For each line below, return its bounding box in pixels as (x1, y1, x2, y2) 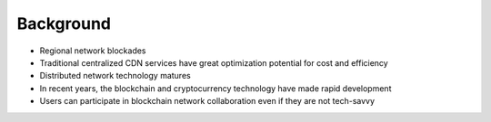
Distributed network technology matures (39, 70, 191, 81)
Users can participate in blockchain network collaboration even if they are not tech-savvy (39, 96, 376, 107)
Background (16, 14, 111, 33)
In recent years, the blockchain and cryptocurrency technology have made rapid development (39, 82, 392, 94)
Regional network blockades (39, 45, 146, 56)
